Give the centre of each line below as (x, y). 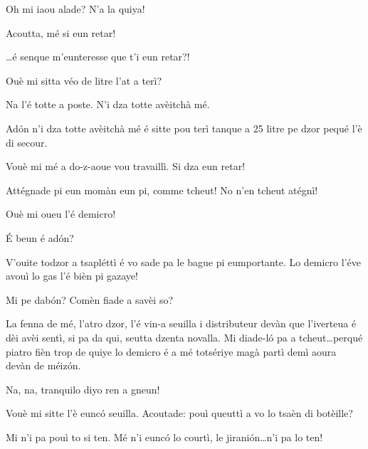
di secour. (27, 142)
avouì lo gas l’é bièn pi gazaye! (72, 276)
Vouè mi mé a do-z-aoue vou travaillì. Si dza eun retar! (126, 166)
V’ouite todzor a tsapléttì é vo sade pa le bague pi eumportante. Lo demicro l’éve (183, 262)
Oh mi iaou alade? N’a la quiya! (75, 9)
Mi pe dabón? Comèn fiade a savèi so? (90, 299)
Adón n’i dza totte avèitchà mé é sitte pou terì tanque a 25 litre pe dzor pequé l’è (184, 128)
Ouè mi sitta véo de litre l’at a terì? (84, 80)
